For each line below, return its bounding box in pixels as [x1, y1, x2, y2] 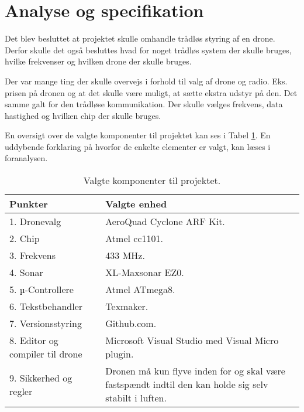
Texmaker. [105, 299, 148, 314]
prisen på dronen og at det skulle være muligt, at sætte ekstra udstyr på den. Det [5, 86, 298, 98]
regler [9, 384, 33, 398]
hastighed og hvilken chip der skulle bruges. [5, 109, 161, 121]
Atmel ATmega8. [105, 282, 175, 297]
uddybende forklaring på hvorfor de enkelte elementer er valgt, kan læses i [5, 140, 271, 152]
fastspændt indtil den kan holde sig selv [105, 377, 268, 391]
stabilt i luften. [105, 391, 167, 405]
